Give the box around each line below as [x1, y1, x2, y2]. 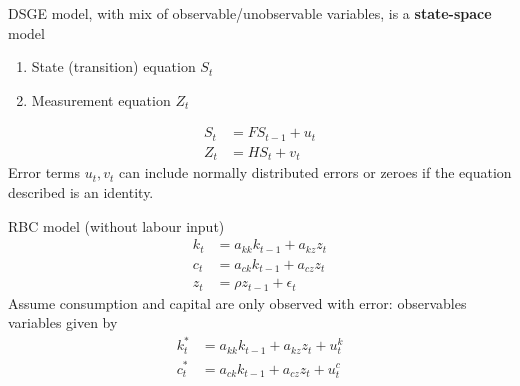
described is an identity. [8, 181, 154, 202]
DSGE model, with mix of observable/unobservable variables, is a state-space [8, 3, 492, 23]
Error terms [8, 162, 80, 183]
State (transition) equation [31, 56, 196, 77]
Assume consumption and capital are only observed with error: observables [8, 292, 467, 313]
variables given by [8, 312, 118, 333]
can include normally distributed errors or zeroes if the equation [119, 162, 512, 183]
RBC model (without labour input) [8, 215, 225, 236]
